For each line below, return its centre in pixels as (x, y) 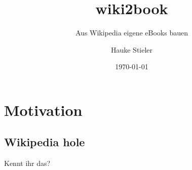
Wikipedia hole (45, 142)
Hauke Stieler (132, 49)
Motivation (43, 110)
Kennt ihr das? (27, 163)
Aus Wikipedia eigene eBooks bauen (131, 33)
